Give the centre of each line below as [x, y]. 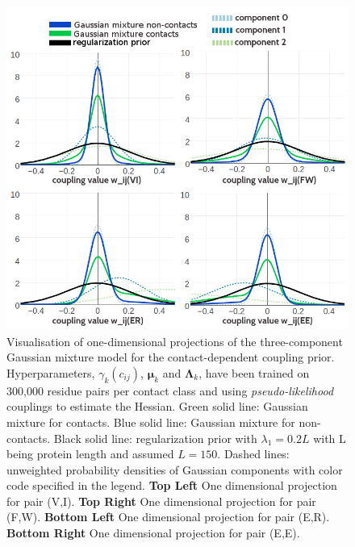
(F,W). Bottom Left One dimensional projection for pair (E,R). [168, 517]
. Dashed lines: [253, 454]
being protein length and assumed [90, 454]
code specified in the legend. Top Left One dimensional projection [172, 485]
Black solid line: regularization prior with [155, 438]
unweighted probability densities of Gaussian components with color [175, 469]
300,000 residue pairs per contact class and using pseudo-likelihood [170, 390]
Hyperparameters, [51, 372]
